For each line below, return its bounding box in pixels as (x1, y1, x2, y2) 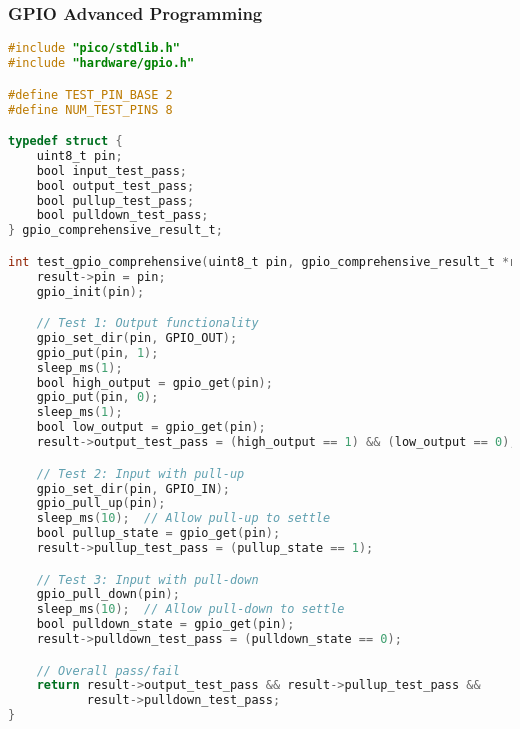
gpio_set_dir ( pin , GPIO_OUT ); (36, 330, 238, 345)
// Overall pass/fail (36, 663, 180, 678)
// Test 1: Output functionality (36, 316, 259, 331)
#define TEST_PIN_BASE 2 (8, 87, 173, 102)
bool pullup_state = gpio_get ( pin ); (36, 526, 281, 541)
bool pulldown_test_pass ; (36, 208, 209, 223)
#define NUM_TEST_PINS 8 (8, 102, 173, 117)
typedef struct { (8, 134, 123, 149)
